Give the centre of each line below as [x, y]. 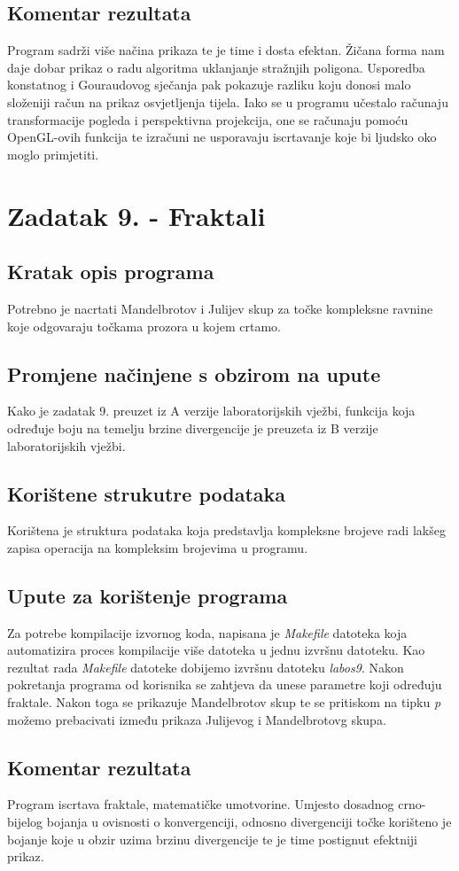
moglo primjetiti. [53, 154]
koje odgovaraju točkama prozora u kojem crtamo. [144, 326]
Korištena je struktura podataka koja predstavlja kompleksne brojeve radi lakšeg [226, 530]
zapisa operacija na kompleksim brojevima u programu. [158, 547]
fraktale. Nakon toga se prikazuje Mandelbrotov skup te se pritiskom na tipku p [224, 702]
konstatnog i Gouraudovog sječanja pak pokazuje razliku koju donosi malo [209, 85]
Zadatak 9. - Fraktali [136, 215]
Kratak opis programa [111, 272]
